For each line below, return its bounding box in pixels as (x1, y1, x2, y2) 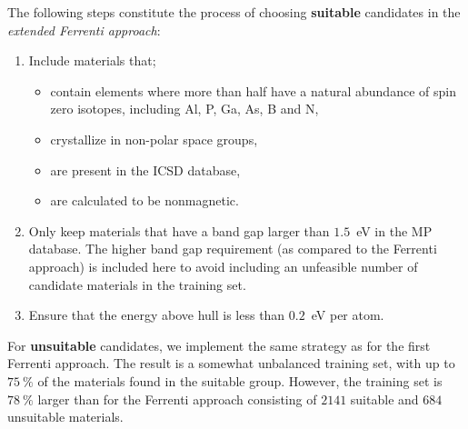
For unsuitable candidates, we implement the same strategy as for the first (7, 335, 431, 354)
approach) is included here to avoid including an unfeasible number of (28, 256, 418, 275)
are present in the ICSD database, (50, 160, 241, 179)
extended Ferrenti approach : (7, 20, 161, 39)
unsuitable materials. (7, 407, 124, 426)
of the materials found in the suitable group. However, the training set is (37, 371, 443, 390)
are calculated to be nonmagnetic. (50, 191, 239, 210)
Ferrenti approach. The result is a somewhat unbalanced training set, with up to (7, 354, 455, 373)
